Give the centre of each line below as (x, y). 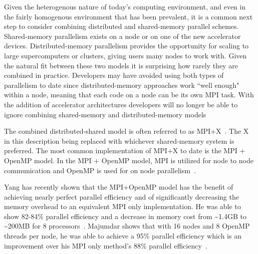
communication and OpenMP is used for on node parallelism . (100, 170)
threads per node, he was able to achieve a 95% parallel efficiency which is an (123, 236)
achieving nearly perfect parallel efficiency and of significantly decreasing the (121, 196)
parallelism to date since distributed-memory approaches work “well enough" (122, 85)
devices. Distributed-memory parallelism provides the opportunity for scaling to (126, 46)
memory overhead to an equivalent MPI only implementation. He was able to (122, 206)
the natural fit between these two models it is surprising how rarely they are (121, 65)
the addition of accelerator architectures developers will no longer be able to (121, 104)
